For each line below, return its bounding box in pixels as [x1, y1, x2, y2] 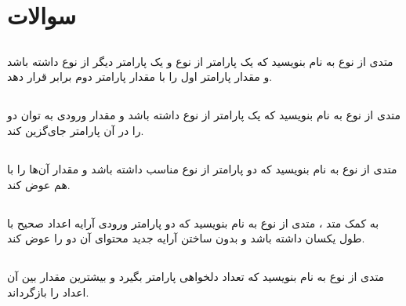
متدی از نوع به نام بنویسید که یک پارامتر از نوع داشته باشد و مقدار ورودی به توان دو [7, 107, 401, 123]
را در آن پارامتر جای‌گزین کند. [7, 122, 144, 138]
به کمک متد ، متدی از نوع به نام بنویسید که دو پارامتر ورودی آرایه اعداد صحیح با [7, 214, 379, 231]
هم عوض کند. [7, 176, 71, 192]
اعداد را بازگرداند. [7, 283, 89, 300]
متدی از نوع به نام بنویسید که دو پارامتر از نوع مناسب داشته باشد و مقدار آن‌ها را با [7, 160, 397, 177]
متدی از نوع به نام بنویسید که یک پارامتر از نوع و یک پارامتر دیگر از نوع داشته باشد [7, 53, 393, 69]
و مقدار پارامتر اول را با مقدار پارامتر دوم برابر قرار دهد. [7, 68, 273, 85]
